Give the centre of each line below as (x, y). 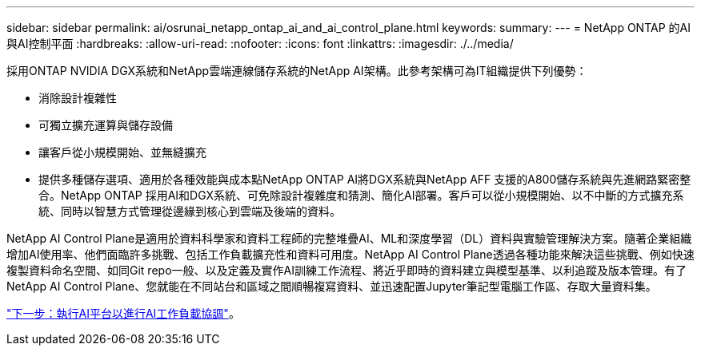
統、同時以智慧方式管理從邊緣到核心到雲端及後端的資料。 (190, 211)
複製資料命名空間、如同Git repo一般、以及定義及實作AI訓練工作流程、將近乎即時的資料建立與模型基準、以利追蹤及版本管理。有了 (346, 270)
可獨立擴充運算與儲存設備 (106, 125)
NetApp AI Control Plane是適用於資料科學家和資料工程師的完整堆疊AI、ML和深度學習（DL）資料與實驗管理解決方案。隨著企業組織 (349, 238)
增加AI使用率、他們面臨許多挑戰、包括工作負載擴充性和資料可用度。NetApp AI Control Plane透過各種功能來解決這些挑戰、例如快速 (350, 254)
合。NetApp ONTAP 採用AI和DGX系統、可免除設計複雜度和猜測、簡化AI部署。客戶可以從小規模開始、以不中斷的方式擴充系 (361, 195)
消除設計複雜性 (78, 98)
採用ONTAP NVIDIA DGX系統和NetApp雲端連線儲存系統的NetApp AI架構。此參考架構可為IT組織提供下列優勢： (297, 71)
